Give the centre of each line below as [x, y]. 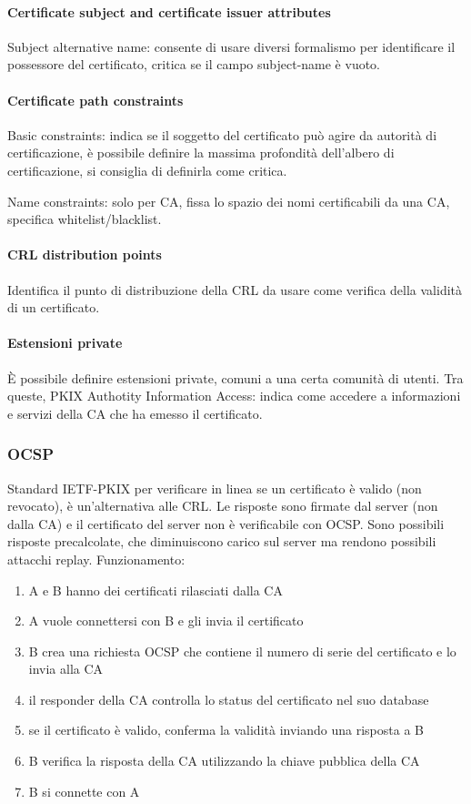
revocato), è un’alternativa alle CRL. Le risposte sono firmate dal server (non [223, 506]
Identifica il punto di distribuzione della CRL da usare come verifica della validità [235, 289]
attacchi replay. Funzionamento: [96, 559]
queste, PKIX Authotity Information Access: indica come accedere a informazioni [234, 396]
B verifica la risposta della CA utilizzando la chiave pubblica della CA [224, 761]
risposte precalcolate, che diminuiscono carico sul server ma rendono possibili [222, 541]
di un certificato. [54, 307]
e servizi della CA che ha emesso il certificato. [135, 413]
